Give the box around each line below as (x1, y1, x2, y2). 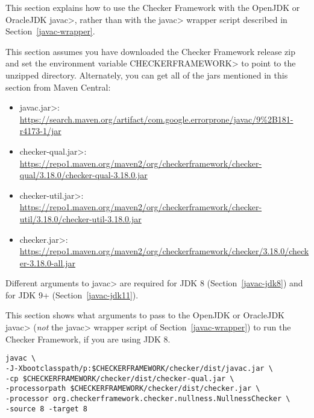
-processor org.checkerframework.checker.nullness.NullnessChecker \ (5, 394, 290, 403)
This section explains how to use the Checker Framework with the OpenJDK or (5, 1, 300, 13)
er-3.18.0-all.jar (19, 256, 76, 269)
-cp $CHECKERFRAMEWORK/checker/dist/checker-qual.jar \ (5, 374, 234, 383)
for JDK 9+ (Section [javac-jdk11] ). (5, 288, 139, 301)
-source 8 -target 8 (5, 404, 88, 413)
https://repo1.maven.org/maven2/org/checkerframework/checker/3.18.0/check (19, 245, 309, 257)
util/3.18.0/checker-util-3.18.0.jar (19, 212, 142, 225)
